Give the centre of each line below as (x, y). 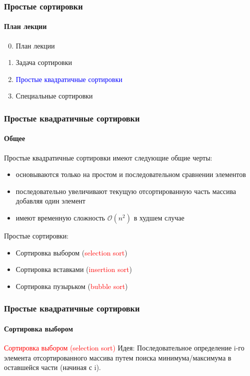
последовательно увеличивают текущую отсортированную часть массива (126, 191)
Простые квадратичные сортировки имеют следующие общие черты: (108, 157)
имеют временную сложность (60, 218)
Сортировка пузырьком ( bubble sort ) (72, 286)
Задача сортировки (44, 62)
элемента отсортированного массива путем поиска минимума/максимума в (118, 357)
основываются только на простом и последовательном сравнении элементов (131, 174)
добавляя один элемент (51, 201)
